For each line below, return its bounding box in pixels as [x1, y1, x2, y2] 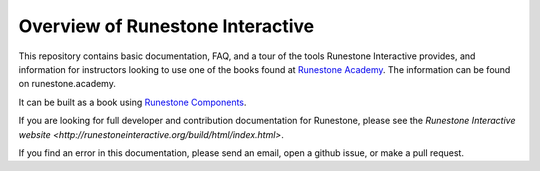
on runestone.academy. [18, 78, 117, 90]
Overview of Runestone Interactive [18, 15, 315, 37]
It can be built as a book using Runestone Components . [18, 96, 247, 108]
